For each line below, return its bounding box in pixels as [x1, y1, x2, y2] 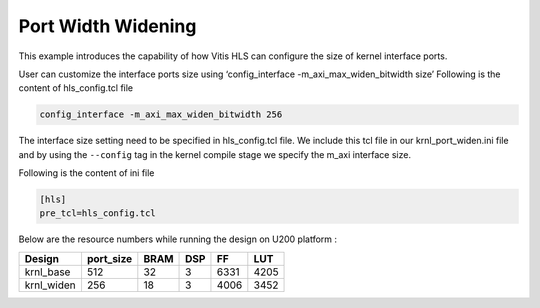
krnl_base [24, 265, 71, 279]
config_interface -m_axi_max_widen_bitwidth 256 [39, 109, 283, 120]
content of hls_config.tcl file [18, 82, 134, 94]
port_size [86, 251, 133, 265]
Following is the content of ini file [18, 167, 155, 179]
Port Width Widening [18, 15, 197, 37]
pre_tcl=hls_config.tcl [39, 208, 157, 219]
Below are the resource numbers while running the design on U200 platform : [18, 233, 338, 245]
